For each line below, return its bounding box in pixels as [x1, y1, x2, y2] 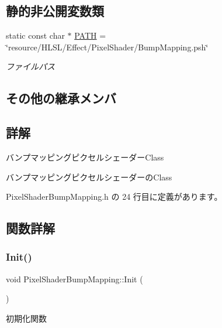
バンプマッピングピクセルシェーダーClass [6, 151, 164, 163]
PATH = [74, 29, 106, 42]
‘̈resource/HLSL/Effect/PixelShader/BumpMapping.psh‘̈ [6, 40, 209, 53]
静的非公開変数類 [6, 2, 104, 20]
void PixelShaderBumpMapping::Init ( [6, 272, 143, 285]
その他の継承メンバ [6, 89, 116, 107]
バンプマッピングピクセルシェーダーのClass [6, 170, 172, 183]
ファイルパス [6, 60, 55, 73]
